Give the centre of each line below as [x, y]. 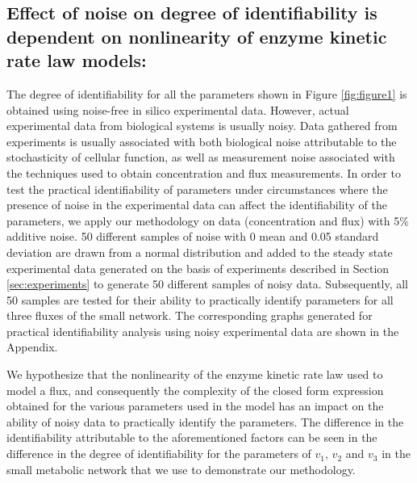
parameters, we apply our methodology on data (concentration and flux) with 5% [208, 220]
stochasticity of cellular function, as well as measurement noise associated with [201, 157]
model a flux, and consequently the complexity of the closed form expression [195, 390]
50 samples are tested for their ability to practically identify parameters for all [200, 299]
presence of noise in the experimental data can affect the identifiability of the [197, 205]
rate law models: [77, 60]
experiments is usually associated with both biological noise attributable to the [202, 141]
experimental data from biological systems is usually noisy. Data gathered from [202, 126]
